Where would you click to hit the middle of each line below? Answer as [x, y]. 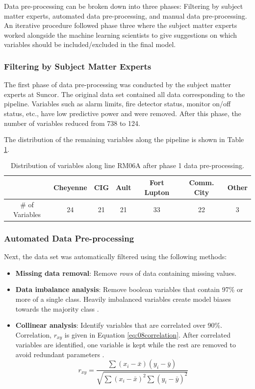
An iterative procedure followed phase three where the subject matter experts [121, 25]
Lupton [157, 192]
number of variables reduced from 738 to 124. [72, 123]
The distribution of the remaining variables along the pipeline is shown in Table [124, 139]
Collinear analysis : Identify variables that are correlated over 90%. [119, 325]
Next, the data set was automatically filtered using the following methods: [115, 256]
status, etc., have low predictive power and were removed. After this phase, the [123, 113]
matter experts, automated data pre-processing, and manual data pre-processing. [126, 15]
